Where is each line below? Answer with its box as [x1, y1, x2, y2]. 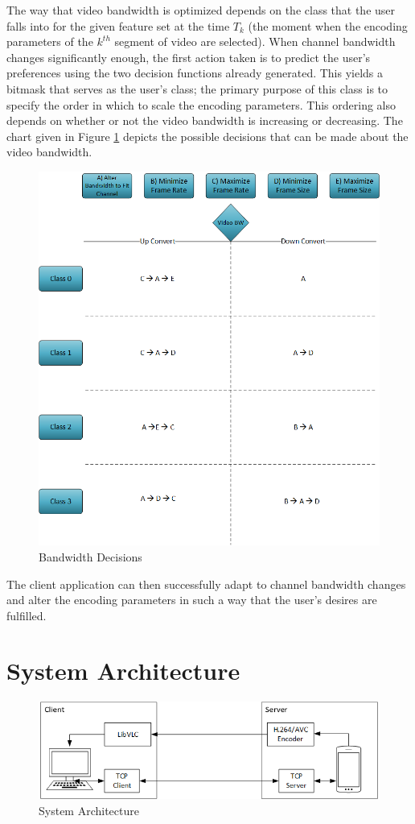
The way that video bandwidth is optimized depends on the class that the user [6, 2, 396, 18]
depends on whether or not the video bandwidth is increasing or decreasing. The [6, 112, 403, 129]
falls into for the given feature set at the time [6, 17, 230, 34]
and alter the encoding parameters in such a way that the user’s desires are [6, 591, 377, 608]
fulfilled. [6, 607, 47, 623]
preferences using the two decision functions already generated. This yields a [6, 64, 384, 81]
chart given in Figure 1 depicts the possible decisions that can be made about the [6, 127, 409, 144]
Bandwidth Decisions [39, 548, 142, 565]
